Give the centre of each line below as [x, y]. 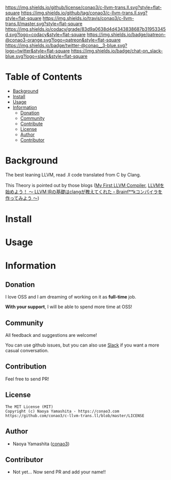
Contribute [32, 123]
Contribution [26, 367]
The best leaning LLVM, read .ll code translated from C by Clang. [73, 175]
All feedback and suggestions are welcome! [51, 335]
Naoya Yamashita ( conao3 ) [41, 444]
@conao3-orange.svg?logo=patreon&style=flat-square [63, 40]
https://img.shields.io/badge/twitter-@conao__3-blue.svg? [66, 45]
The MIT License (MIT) [29, 407]
